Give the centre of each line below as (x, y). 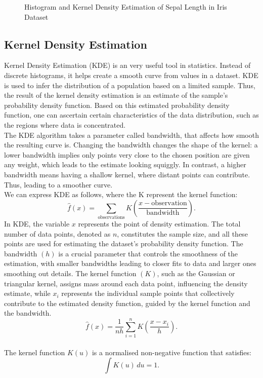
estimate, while (27, 293)
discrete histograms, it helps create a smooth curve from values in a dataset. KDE (131, 75)
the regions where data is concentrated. (65, 124)
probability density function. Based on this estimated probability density (117, 105)
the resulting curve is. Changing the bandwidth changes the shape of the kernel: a (131, 145)
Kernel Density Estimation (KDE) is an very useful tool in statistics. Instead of (127, 65)
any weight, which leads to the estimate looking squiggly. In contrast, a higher (125, 164)
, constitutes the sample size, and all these (182, 233)
